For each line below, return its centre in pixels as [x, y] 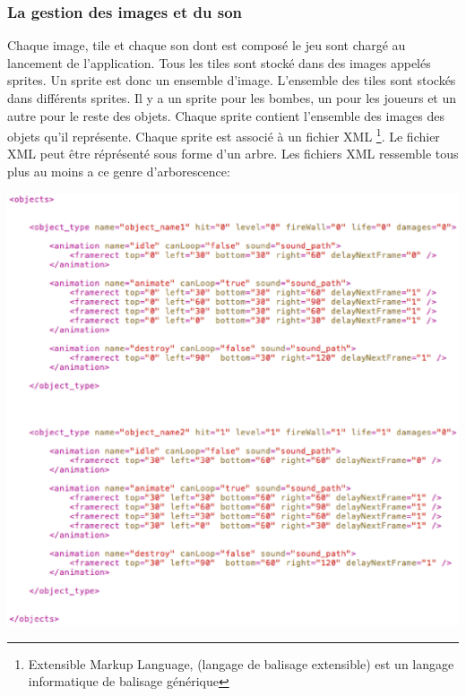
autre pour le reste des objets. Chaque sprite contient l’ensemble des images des [226, 115]
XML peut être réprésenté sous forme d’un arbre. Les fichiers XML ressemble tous [233, 154]
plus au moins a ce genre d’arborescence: [119, 172]
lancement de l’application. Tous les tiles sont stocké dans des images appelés [219, 62]
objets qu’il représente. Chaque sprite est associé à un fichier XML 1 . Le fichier [224, 135]
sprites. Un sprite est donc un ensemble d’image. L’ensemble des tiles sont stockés [232, 80]
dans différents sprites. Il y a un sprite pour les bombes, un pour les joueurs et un [232, 98]
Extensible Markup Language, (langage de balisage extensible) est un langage [241, 663]
